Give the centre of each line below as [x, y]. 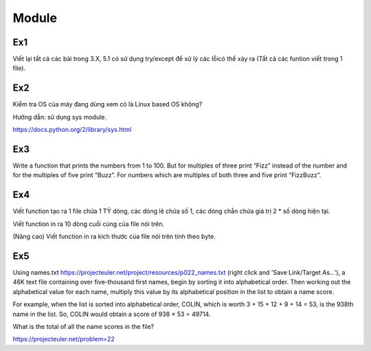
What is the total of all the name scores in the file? [83, 326]
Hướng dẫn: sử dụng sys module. [59, 117]
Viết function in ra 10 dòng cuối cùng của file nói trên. [89, 224]
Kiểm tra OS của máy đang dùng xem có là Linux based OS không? [108, 104]
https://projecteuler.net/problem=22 [64, 339]
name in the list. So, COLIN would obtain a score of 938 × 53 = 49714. [112, 314]
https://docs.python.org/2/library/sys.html [72, 130]
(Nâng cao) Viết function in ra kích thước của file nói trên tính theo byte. [114, 236]
